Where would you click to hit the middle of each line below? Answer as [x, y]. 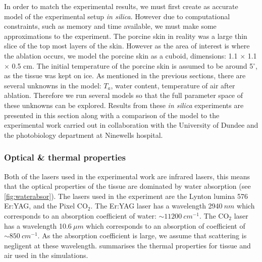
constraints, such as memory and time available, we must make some [110, 26]
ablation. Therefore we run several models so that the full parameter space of [124, 95]
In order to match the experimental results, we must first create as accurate [121, 6]
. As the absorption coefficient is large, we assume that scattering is [142, 235]
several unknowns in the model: [53, 85]
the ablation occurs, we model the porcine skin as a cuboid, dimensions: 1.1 [121, 55]
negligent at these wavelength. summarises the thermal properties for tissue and [127, 245]
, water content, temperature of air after [173, 85]
